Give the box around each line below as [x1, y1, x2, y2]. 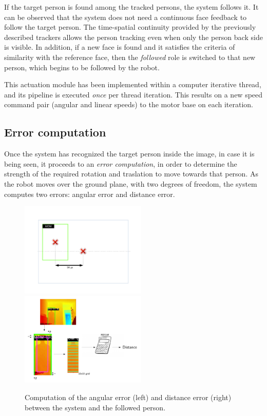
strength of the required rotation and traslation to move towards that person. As [4, 168, 258, 179]
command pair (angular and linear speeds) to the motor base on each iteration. [4, 99, 253, 110]
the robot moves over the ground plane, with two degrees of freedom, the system [4, 178, 257, 189]
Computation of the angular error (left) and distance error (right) [25, 391, 232, 402]
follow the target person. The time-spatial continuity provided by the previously [4, 22, 256, 32]
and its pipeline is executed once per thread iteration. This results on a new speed [4, 89, 263, 100]
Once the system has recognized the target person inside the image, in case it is [4, 148, 255, 159]
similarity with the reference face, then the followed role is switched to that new [4, 51, 256, 62]
